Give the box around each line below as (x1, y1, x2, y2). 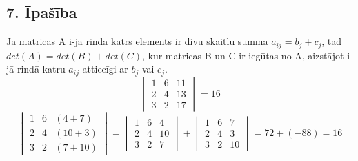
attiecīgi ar (82, 61, 128, 76)
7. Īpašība (6, 1, 77, 23)
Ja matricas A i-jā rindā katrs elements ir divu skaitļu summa (6, 34, 268, 48)
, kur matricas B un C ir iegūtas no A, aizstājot (141, 48, 344, 62)
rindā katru (17, 61, 66, 76)
